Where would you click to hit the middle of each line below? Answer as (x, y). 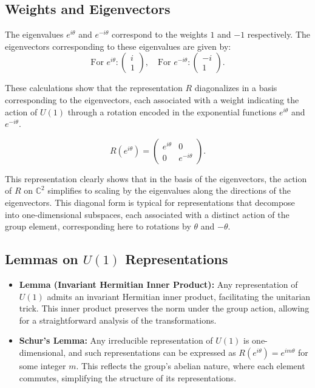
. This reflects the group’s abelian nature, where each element (191, 365)
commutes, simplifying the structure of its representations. (128, 377)
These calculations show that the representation (94, 88)
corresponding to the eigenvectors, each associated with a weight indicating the (152, 99)
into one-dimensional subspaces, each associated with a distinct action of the (147, 214)
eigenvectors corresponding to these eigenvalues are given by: (118, 46)
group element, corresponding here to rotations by (98, 226)
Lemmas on (42, 259)
